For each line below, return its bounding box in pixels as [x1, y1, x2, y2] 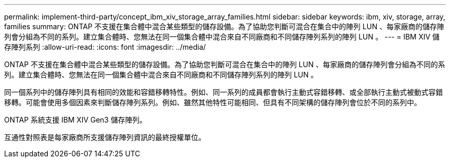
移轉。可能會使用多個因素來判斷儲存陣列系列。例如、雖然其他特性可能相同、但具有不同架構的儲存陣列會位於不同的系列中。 [4, 98, 421, 107]
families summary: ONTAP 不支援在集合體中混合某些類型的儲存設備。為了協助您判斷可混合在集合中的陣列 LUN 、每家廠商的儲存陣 [4, 22, 444, 31]
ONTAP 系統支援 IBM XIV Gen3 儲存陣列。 [4, 115, 147, 124]
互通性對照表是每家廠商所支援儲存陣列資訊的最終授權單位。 [4, 133, 205, 141]
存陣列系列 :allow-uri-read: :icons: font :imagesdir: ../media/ [4, 43, 206, 51]
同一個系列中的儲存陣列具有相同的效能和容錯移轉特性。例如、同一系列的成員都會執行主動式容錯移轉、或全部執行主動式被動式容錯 [4, 88, 443, 96]
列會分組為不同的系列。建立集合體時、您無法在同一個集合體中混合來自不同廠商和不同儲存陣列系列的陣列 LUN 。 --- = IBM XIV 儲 [4, 32, 440, 41]
